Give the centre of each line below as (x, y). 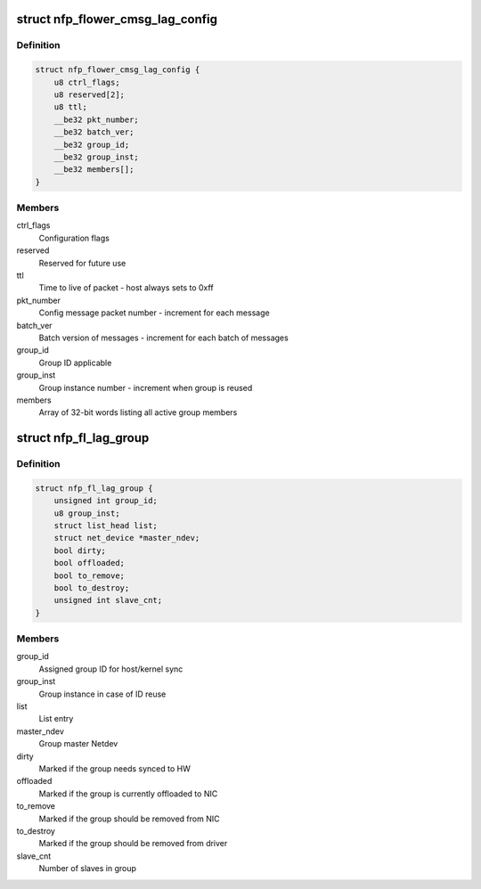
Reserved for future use (82, 263)
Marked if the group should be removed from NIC (129, 819)
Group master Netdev (78, 744)
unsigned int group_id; (106, 501)
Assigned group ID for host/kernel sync (111, 669)
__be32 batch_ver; (94, 132)
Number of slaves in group (88, 869)
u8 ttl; (71, 107)
